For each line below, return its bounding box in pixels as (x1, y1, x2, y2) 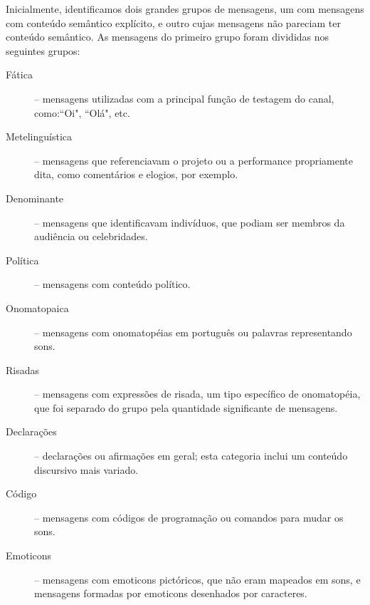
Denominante (6, 190, 64, 205)
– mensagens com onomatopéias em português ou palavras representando (34, 324, 352, 339)
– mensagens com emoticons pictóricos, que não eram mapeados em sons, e (34, 572, 361, 586)
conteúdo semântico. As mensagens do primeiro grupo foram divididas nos (6, 29, 329, 44)
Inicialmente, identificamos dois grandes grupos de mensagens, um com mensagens (6, 1, 364, 16)
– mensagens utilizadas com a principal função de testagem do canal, (34, 91, 334, 105)
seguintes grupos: (6, 43, 80, 58)
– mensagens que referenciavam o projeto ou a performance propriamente (34, 152, 354, 167)
